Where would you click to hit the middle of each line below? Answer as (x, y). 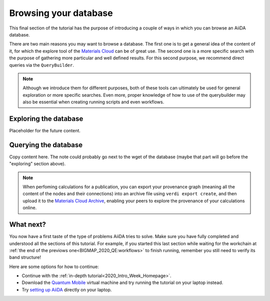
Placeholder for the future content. (45, 130)
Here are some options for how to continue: (54, 267)
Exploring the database (46, 119)
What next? (27, 225)
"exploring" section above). (37, 164)
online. (30, 208)
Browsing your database (61, 13)
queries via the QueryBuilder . (42, 65)
